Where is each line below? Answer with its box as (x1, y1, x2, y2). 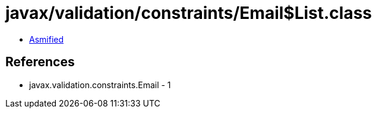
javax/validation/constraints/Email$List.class (5, 3, 372, 23)
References (5, 54, 75, 70)
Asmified (29, 34, 64, 44)
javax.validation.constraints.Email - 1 (29, 79, 171, 90)
